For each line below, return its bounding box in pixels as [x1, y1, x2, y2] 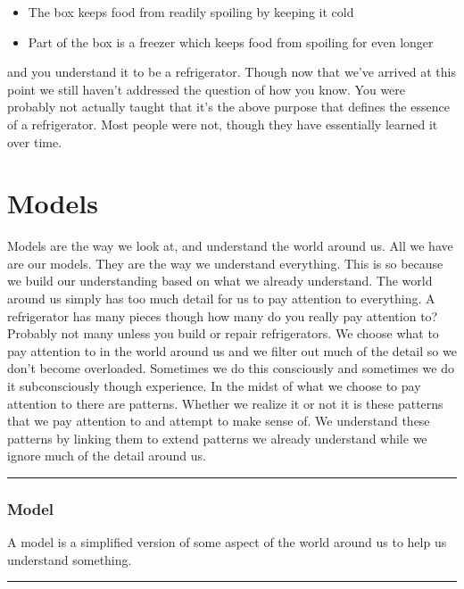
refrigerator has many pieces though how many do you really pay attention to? [7, 306, 438, 325]
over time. [7, 132, 62, 151]
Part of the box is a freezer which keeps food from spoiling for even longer [28, 32, 434, 51]
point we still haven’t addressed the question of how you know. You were [7, 79, 406, 98]
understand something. [7, 550, 132, 568]
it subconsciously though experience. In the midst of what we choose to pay [7, 377, 421, 395]
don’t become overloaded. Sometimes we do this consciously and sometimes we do [7, 359, 454, 377]
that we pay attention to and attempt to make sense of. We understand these [7, 411, 430, 430]
